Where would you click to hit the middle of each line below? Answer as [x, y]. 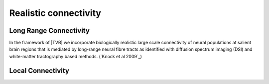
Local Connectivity [39, 70]
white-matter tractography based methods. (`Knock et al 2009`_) [75, 56]
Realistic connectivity [55, 13]
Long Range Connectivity [49, 31]
